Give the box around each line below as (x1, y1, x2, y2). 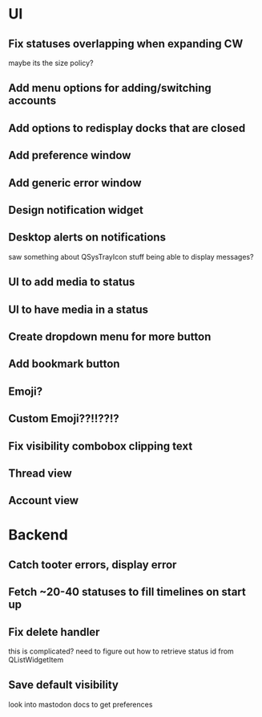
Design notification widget (8, 203, 144, 217)
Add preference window (8, 149, 131, 162)
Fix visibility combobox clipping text (8, 439, 193, 453)
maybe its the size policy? (8, 58, 94, 68)
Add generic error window (8, 176, 142, 190)
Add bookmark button (8, 357, 120, 371)
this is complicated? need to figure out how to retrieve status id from (8, 646, 234, 656)
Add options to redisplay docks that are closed (8, 121, 246, 135)
